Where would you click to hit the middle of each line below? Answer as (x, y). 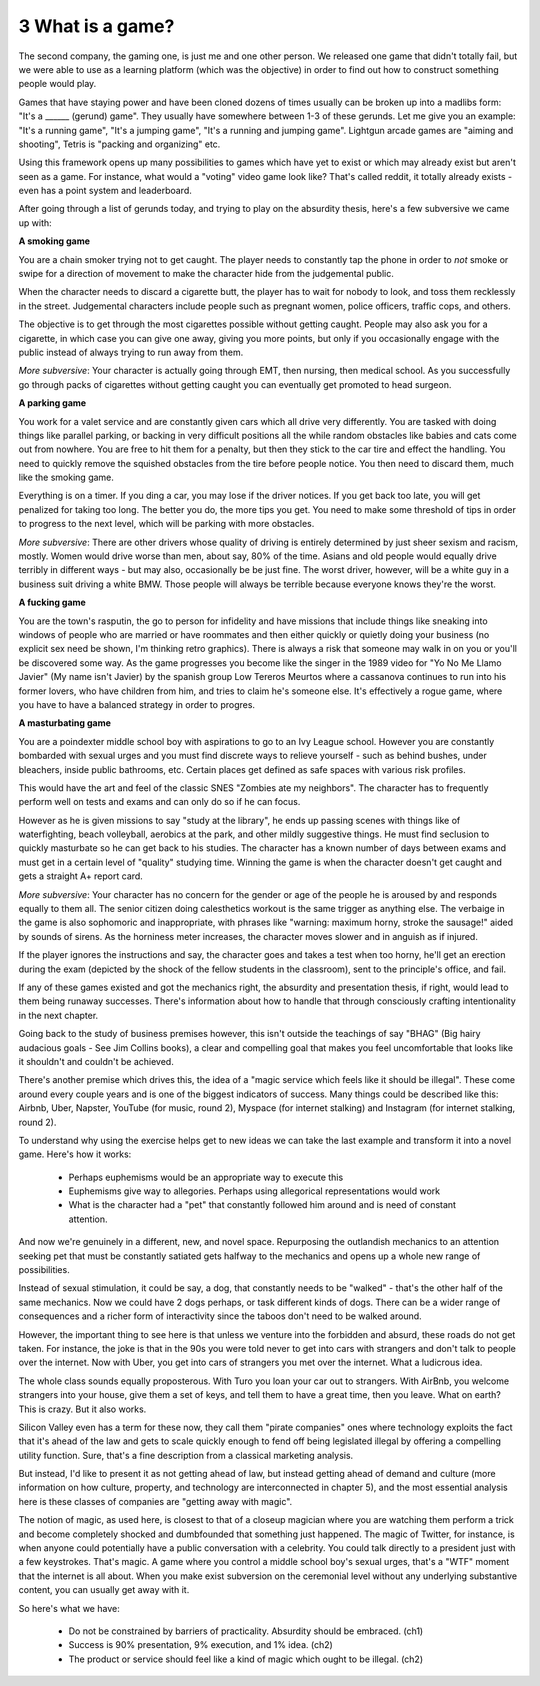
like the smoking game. (66, 477)
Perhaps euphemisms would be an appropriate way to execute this (206, 1177)
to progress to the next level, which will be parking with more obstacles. (166, 524)
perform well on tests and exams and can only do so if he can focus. (159, 802)
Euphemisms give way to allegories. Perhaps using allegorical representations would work (254, 1191)
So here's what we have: (69, 1608)
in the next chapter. (58, 1015)
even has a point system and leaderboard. (105, 191)
